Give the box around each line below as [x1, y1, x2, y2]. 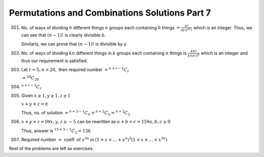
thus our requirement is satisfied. [21, 58, 88, 64]
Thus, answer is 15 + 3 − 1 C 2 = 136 [21, 127, 91, 135]
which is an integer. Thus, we [193, 24, 253, 30]
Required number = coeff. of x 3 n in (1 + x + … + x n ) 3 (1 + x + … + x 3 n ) [21, 136, 168, 143]
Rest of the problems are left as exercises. [9, 146, 94, 152]
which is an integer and [200, 50, 248, 56]
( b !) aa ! [181, 27, 193, 32]
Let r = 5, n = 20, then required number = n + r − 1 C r [21, 66, 130, 73]
